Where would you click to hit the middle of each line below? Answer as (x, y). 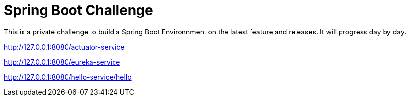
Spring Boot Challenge (79, 10)
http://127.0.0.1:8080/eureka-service (62, 62)
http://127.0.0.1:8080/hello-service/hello (68, 77)
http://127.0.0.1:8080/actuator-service (64, 47)
